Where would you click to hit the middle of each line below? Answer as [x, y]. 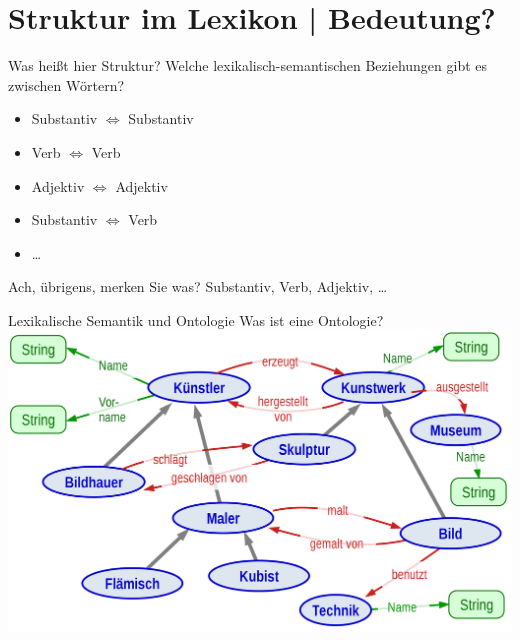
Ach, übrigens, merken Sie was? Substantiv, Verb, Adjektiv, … [198, 286]
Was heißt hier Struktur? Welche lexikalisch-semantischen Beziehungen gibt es [248, 65]
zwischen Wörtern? [66, 84]
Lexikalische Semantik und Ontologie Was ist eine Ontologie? [196, 319]
